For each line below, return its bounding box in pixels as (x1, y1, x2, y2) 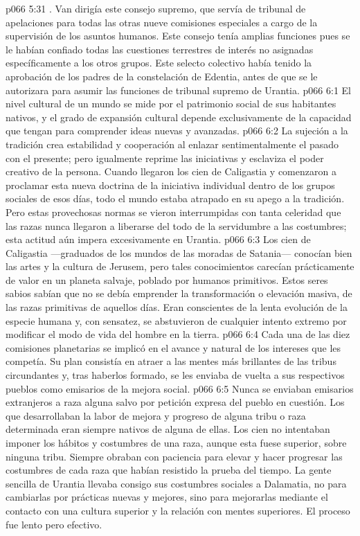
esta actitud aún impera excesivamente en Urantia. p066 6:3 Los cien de (6, 232, 311, 247)
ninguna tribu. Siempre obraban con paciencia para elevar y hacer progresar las (6, 449, 343, 463)
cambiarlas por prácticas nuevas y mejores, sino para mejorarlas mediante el (6, 490, 328, 504)
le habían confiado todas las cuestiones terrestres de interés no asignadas (6, 42, 314, 56)
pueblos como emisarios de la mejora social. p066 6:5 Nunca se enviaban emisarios (6, 381, 354, 395)
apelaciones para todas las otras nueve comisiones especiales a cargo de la (6, 15, 318, 29)
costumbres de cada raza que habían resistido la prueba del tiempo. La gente (6, 463, 332, 477)
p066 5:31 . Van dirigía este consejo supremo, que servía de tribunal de (6, 1, 306, 15)
